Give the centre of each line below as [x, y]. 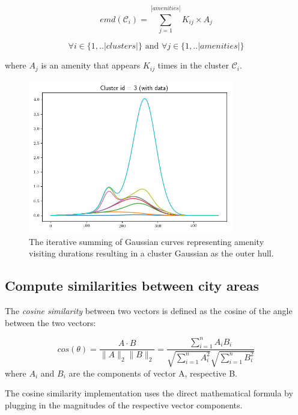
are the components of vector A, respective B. [153, 373]
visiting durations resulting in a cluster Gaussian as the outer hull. [151, 253]
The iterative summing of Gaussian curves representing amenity [147, 241]
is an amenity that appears [91, 65]
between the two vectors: [50, 322]
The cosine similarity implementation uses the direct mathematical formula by [149, 393]
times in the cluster [193, 65]
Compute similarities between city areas [132, 286]
